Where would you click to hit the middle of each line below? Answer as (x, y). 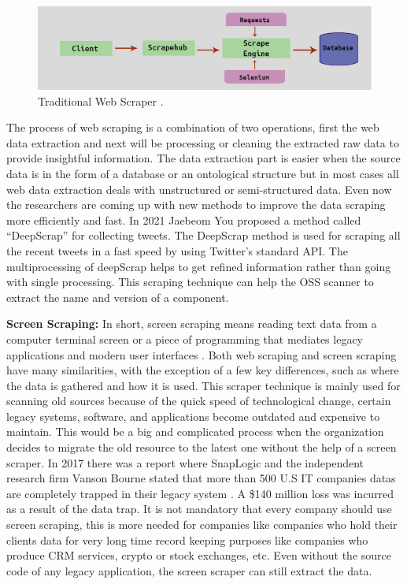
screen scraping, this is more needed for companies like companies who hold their (202, 524)
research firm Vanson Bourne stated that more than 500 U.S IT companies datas (201, 478)
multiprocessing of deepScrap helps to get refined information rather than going (199, 266)
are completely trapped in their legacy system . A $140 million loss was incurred (200, 493)
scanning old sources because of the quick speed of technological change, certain (199, 401)
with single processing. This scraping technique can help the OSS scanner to (190, 282)
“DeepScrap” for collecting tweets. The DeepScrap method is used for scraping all (203, 235)
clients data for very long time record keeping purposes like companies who (187, 539)
